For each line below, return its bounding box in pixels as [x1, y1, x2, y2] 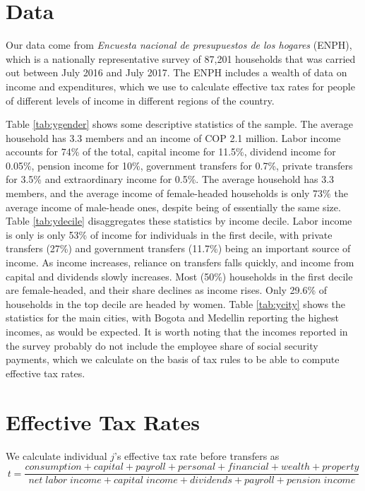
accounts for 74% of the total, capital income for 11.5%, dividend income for [6, 144, 336, 159]
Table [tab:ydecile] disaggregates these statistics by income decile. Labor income [6, 213, 352, 228]
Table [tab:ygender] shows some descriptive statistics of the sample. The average [6, 117, 353, 131]
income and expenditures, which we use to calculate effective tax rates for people [6, 78, 355, 93]
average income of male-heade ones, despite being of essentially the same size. [6, 199, 341, 214]
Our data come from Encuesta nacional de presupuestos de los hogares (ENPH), [6, 37, 352, 52]
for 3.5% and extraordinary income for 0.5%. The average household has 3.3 [6, 172, 335, 187]
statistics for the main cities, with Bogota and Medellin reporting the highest [6, 310, 340, 325]
